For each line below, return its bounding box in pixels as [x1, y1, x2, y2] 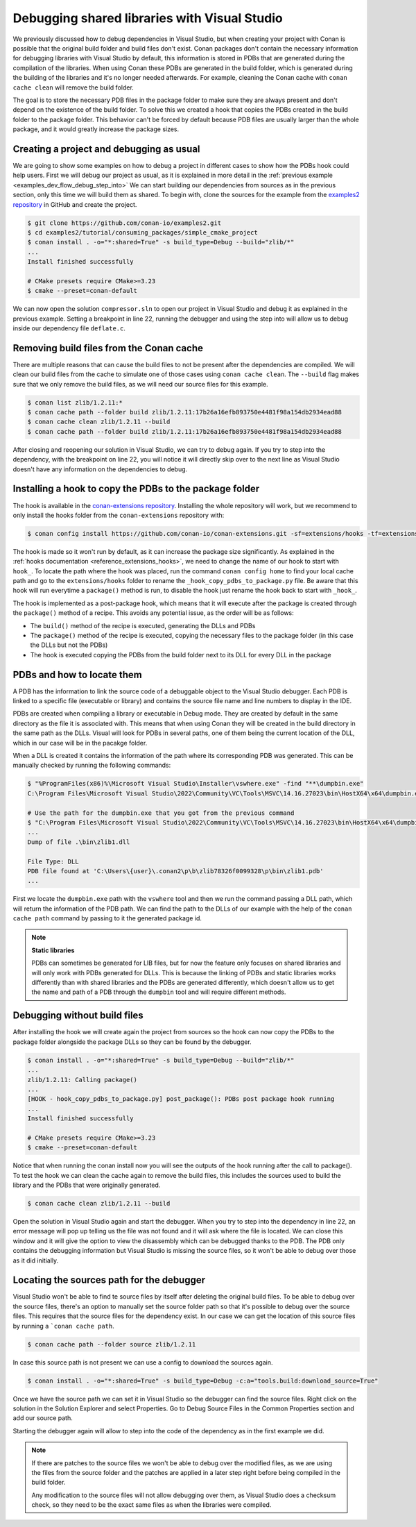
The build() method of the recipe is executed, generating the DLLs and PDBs [30, 621, 256, 630]
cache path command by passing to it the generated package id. [12, 914, 202, 922]
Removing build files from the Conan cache [12, 342, 204, 354]
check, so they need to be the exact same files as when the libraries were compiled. [31, 1501, 272, 1509]
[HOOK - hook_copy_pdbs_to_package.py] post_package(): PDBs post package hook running [27, 1095, 335, 1103]
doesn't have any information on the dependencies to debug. [12, 465, 188, 473]
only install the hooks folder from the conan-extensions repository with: [12, 511, 225, 519]
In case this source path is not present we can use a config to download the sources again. [12, 1358, 273, 1367]
